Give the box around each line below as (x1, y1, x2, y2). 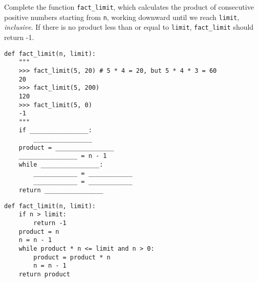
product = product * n (33, 253, 111, 261)
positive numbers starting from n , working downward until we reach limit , (4, 11, 240, 22)
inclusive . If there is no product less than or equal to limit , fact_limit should (4, 22, 254, 32)
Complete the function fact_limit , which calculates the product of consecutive (4, 2, 254, 12)
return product (18, 270, 70, 278)
